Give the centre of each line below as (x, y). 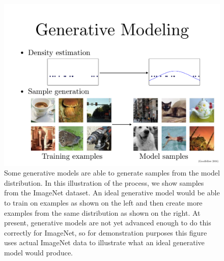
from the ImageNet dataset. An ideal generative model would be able (112, 193)
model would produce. (39, 252)
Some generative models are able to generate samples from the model (112, 173)
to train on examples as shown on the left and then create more (103, 202)
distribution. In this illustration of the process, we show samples (104, 182)
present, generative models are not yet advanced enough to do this (108, 223)
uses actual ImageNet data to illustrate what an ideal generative (104, 242)
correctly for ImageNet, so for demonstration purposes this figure (106, 232)
